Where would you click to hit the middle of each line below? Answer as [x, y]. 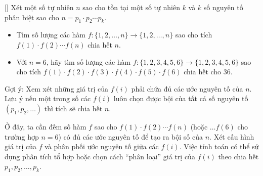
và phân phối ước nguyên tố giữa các [102, 146]
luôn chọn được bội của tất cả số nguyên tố [181, 98]
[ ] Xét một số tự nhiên [39, 7]
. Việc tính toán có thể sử [219, 146]
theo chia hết [238, 156]
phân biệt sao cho [32, 17]
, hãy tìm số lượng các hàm [89, 61]
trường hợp [22, 136]
